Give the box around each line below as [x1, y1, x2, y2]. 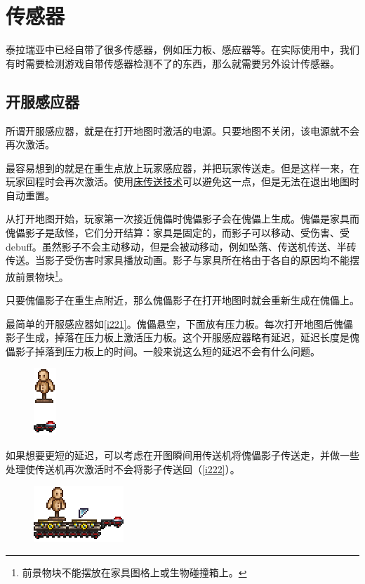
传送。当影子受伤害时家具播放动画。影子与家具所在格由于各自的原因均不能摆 [6, 253, 359, 267]
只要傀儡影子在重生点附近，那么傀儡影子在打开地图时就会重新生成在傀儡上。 [6, 293, 359, 307]
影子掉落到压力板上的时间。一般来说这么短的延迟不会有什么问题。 [15, 343, 320, 358]
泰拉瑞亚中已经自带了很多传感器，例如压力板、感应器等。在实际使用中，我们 [6, 42, 359, 57]
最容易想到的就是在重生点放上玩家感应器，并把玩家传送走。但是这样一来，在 [6, 160, 359, 175]
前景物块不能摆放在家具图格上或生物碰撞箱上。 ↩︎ [22, 564, 247, 579]
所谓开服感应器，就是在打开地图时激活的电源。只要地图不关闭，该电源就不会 [6, 123, 359, 138]
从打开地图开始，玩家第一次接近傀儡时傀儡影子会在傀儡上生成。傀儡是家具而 [6, 211, 359, 226]
